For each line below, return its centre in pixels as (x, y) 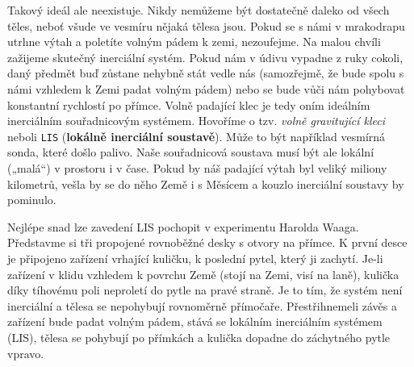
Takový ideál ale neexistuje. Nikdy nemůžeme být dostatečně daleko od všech (199, 10)
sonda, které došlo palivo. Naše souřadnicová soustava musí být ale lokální (191, 152)
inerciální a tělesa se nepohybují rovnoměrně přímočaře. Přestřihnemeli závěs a (202, 305)
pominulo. (32, 200)
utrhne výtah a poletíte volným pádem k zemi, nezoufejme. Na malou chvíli (194, 42)
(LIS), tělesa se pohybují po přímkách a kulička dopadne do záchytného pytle (199, 337)
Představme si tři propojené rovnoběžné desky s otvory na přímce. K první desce (207, 242)
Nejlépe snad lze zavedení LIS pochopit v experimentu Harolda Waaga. (183, 226)
